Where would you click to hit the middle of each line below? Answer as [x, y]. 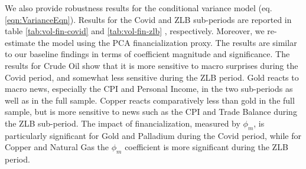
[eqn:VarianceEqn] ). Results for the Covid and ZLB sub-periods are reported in [148, 19]
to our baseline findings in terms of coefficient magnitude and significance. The [147, 54]
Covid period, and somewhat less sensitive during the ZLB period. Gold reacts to [152, 77]
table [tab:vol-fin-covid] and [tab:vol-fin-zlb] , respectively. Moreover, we [135, 31]
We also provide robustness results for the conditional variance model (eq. [139, 8]
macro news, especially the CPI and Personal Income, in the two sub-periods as [149, 89]
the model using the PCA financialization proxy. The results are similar [167, 42]
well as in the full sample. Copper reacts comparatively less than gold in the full [150, 100]
